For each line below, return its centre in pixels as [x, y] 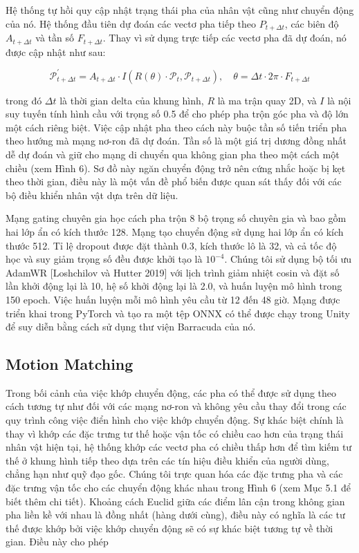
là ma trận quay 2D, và [267, 100]
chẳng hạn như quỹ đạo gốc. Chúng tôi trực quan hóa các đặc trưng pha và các [174, 474]
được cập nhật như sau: [56, 51]
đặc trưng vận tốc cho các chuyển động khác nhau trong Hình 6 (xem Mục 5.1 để [178, 488]
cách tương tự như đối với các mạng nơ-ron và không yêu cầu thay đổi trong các [176, 406]
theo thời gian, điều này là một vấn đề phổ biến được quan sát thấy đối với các [174, 181]
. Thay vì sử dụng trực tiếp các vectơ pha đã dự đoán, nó [224, 38]
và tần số [55, 38]
